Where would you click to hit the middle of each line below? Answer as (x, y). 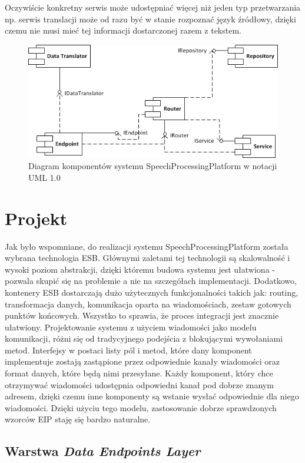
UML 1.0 (44, 177)
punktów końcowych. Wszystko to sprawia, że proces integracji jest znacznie (142, 315)
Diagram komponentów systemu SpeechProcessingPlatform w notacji (153, 166)
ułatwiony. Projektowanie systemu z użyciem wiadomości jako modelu (131, 327)
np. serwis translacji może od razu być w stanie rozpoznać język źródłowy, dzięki (150, 19)
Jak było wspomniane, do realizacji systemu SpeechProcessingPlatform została (147, 246)
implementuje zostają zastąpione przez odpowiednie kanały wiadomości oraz (142, 361)
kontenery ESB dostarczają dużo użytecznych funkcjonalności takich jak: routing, (152, 292)
